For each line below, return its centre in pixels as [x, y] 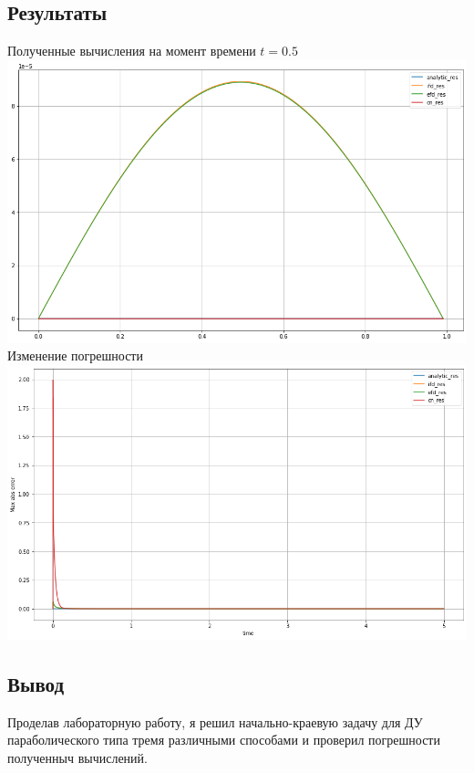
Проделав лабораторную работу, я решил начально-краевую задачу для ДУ [215, 721]
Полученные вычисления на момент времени [132, 51]
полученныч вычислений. [77, 757]
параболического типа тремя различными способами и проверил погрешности [224, 740]
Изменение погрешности [75, 355]
